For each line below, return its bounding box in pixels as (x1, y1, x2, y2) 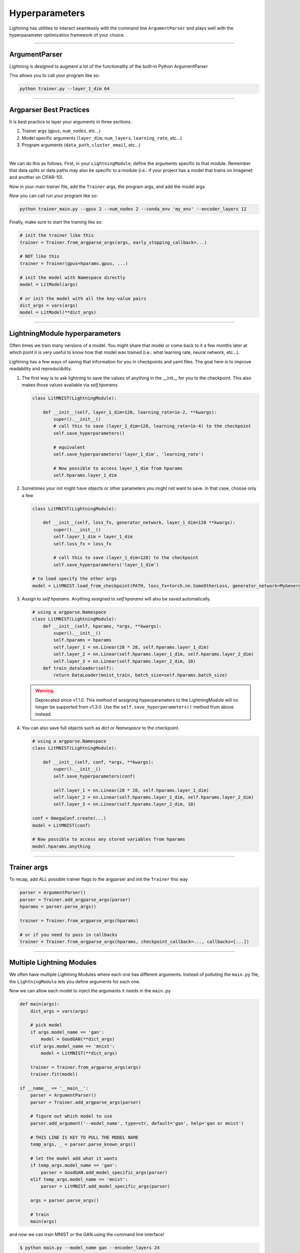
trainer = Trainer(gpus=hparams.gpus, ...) (19, 261, 128, 266)
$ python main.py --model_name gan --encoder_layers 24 (19, 1245, 160, 1250)
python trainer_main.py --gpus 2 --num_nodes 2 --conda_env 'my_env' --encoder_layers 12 (19, 206, 247, 212)
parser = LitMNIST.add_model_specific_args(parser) (40, 1183, 170, 1189)
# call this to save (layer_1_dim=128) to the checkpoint (53, 555, 198, 561)
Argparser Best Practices (9, 105, 90, 114)
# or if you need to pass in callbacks (19, 932, 117, 937)
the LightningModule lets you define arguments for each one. (9, 978, 140, 984)
